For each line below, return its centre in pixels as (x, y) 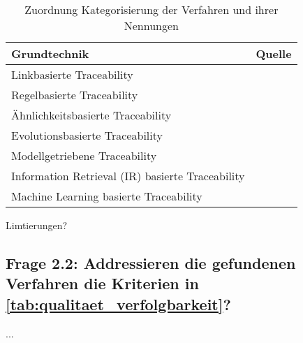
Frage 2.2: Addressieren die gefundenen (151, 262)
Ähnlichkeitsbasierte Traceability (91, 115)
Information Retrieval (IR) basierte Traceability (128, 176)
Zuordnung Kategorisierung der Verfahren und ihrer (151, 9)
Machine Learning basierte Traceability (107, 196)
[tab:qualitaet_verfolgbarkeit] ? (118, 304)
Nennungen (151, 25)
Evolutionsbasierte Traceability (87, 135)
